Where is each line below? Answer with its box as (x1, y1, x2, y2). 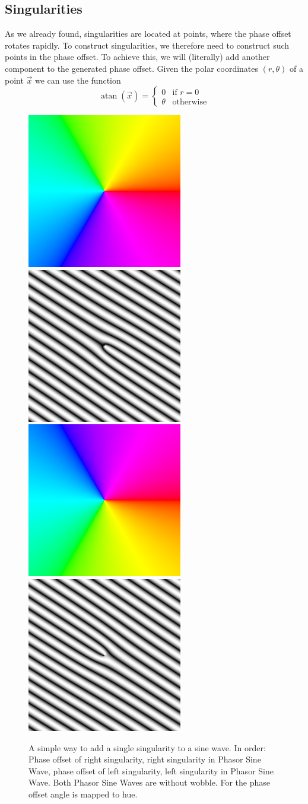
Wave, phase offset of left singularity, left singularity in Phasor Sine (28, 764, 274, 777)
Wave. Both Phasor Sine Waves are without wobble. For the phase (28, 776, 270, 789)
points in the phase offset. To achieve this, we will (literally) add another (5, 50, 270, 63)
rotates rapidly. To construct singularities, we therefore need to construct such (5, 39, 290, 51)
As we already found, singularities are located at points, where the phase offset (5, 27, 291, 40)
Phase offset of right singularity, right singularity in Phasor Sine (28, 753, 261, 765)
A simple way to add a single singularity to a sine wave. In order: (28, 741, 266, 754)
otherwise (172, 97, 207, 106)
